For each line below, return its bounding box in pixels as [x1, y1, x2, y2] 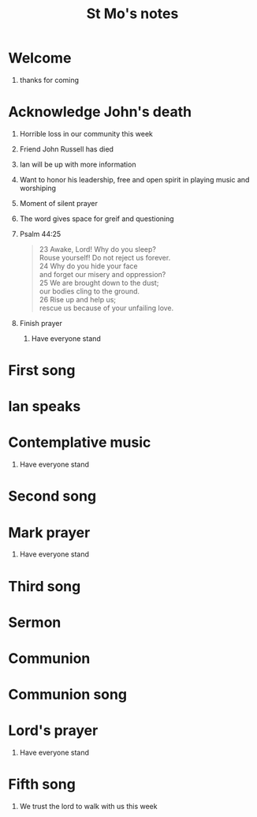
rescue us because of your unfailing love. [39, 303, 174, 313]
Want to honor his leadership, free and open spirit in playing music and [19, 174, 250, 184]
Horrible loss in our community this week [19, 129, 154, 138]
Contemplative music [8, 433, 151, 452]
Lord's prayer [8, 721, 99, 740]
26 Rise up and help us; [39, 294, 117, 304]
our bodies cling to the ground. [39, 286, 140, 296]
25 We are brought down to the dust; [39, 278, 159, 287]
